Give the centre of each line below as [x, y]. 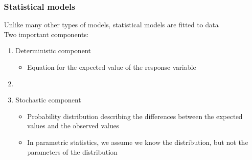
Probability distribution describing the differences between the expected [135, 116]
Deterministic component [53, 50]
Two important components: [46, 34]
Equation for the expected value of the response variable [112, 67]
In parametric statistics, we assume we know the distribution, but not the [137, 142]
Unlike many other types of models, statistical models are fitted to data [111, 25]
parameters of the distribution [72, 151]
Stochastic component [48, 100]
